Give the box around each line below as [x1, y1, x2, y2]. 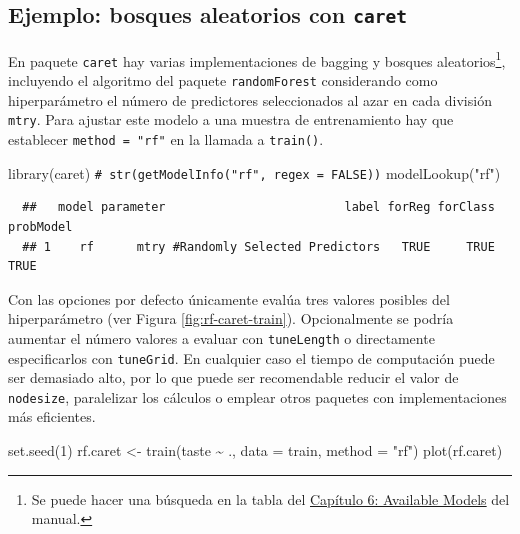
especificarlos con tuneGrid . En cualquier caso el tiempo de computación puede [8, 347, 495, 368]
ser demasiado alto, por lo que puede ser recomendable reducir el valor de [8, 367, 459, 388]
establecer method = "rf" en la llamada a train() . [8, 129, 324, 149]
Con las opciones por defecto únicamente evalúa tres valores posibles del [8, 288, 450, 309]
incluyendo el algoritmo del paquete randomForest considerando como [8, 70, 438, 91]
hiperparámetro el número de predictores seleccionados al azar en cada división [8, 89, 492, 110]
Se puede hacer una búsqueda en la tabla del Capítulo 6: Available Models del [31, 488, 510, 509]
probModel [8, 219, 73, 234]
